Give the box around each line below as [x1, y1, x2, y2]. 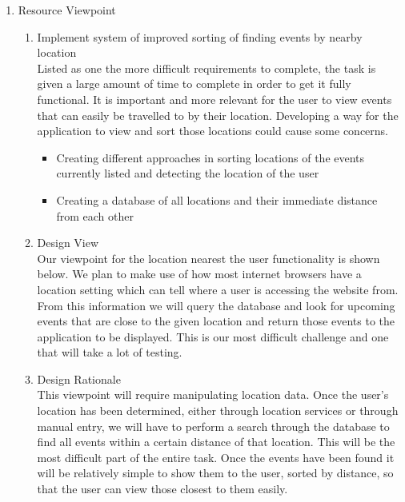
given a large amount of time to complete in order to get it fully [37, 75, 351, 92]
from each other [56, 207, 134, 224]
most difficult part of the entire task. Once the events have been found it [37, 448, 395, 465]
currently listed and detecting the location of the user [56, 165, 319, 181]
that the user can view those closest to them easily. [37, 480, 288, 497]
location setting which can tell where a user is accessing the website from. [37, 281, 399, 297]
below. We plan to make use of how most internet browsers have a [37, 265, 362, 282]
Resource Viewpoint [18, 2, 116, 18]
